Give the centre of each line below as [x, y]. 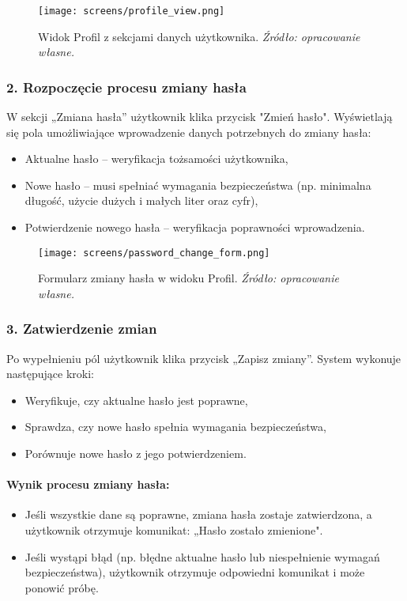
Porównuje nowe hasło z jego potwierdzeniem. [136, 454]
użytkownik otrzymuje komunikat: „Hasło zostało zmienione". [174, 530]
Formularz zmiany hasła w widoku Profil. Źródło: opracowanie [188, 278]
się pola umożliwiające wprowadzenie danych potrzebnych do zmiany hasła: [189, 132]
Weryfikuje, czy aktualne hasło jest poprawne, [136, 400]
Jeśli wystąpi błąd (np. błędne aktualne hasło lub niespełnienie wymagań [202, 556]
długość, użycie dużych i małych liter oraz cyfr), [141, 200]
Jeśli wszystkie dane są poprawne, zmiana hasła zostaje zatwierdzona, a [198, 514]
